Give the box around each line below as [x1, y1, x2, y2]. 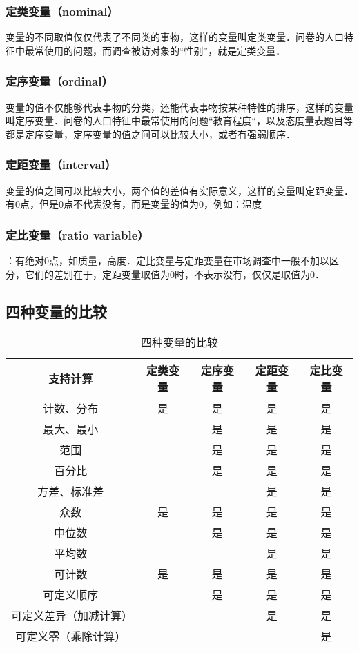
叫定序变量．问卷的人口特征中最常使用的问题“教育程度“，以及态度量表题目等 [6, 113, 353, 128]
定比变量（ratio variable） [6, 226, 149, 243]
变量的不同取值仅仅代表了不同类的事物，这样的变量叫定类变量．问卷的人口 [6, 30, 344, 44]
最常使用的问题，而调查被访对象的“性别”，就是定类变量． [24, 43, 286, 57]
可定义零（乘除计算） [15, 628, 126, 645]
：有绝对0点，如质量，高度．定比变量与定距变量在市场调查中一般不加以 [6, 253, 329, 268]
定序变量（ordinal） [6, 72, 113, 90]
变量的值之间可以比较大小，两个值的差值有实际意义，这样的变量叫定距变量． [6, 183, 353, 197]
